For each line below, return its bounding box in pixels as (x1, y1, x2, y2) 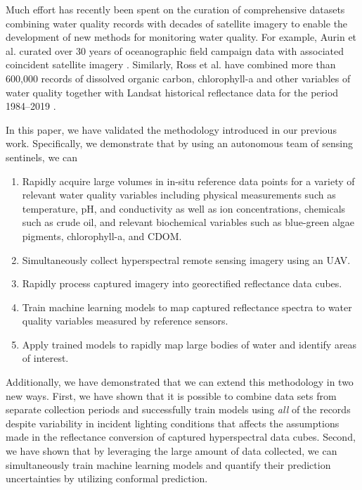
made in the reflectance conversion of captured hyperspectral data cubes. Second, (6, 429, 356, 444)
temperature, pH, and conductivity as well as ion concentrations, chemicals (22, 201, 346, 215)
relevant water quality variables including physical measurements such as (22, 187, 336, 202)
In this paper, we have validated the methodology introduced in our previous (6, 122, 337, 137)
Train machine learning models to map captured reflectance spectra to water (22, 299, 352, 314)
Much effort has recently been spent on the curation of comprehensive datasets (6, 2, 345, 16)
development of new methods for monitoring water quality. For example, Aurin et (6, 30, 357, 44)
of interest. (22, 351, 69, 365)
